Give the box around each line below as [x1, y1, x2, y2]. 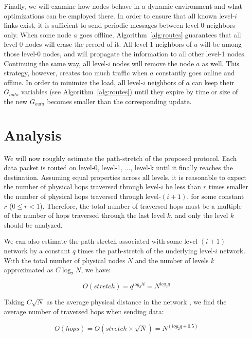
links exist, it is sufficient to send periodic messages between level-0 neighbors [4, 20, 235, 30]
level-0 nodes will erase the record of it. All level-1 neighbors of [4, 39, 192, 49]
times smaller [208, 181, 248, 192]
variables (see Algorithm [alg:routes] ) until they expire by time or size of [21, 87, 238, 97]
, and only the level [170, 210, 228, 220]
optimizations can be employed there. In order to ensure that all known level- [4, 10, 235, 20]
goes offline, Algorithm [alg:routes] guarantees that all [79, 29, 241, 39]
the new [4, 96, 28, 106]
